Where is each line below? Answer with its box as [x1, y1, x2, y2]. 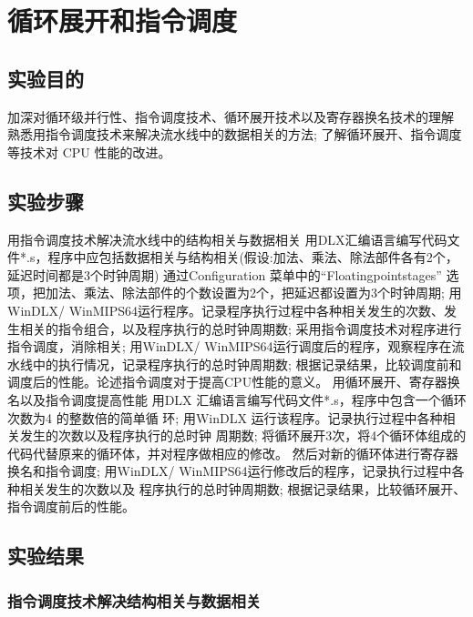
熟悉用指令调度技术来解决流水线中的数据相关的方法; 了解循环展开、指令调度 [7, 125, 462, 144]
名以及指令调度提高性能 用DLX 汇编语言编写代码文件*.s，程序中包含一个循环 [7, 389, 467, 409]
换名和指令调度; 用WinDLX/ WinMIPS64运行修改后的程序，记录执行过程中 [7, 461, 452, 480]
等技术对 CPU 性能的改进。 [7, 142, 171, 161]
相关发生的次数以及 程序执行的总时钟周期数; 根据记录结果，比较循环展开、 [19, 479, 467, 498]
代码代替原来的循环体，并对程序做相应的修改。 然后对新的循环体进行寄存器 [7, 443, 458, 462]
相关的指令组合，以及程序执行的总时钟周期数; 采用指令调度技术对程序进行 [19, 319, 462, 338]
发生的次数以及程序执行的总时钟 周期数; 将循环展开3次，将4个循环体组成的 [19, 426, 467, 445]
